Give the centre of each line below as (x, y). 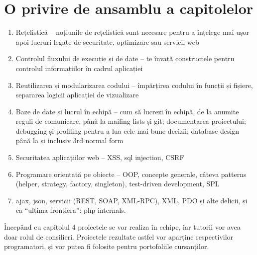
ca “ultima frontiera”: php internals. (71, 210)
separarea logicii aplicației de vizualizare (77, 95)
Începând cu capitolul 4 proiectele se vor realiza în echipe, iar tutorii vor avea (122, 227)
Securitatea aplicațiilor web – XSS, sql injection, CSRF (100, 157)
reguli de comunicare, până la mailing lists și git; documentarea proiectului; (131, 121)
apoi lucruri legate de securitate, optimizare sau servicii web (107, 42)
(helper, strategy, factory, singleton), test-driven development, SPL (118, 184)
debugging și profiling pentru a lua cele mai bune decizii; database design (128, 130)
